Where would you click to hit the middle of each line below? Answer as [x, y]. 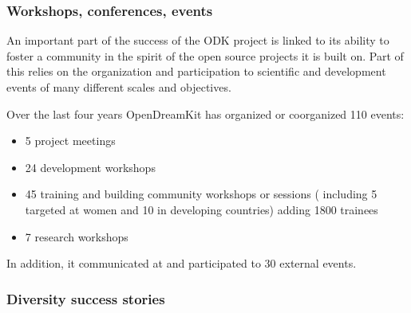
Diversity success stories [86, 298]
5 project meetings [70, 141]
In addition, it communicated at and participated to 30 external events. [182, 263]
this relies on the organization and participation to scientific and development [196, 71]
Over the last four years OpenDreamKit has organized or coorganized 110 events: [205, 113]
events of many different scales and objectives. [119, 87]
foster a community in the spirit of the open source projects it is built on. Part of [205, 55]
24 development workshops [90, 167]
